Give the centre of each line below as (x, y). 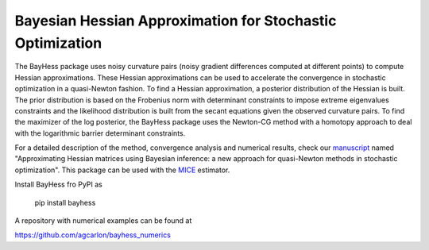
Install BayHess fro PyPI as (59, 185)
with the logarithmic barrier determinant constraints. (100, 133)
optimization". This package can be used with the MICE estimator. (122, 170)
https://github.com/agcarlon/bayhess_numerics (93, 235)
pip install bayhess (65, 202)
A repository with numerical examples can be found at (103, 221)
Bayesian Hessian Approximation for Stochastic (176, 21)
